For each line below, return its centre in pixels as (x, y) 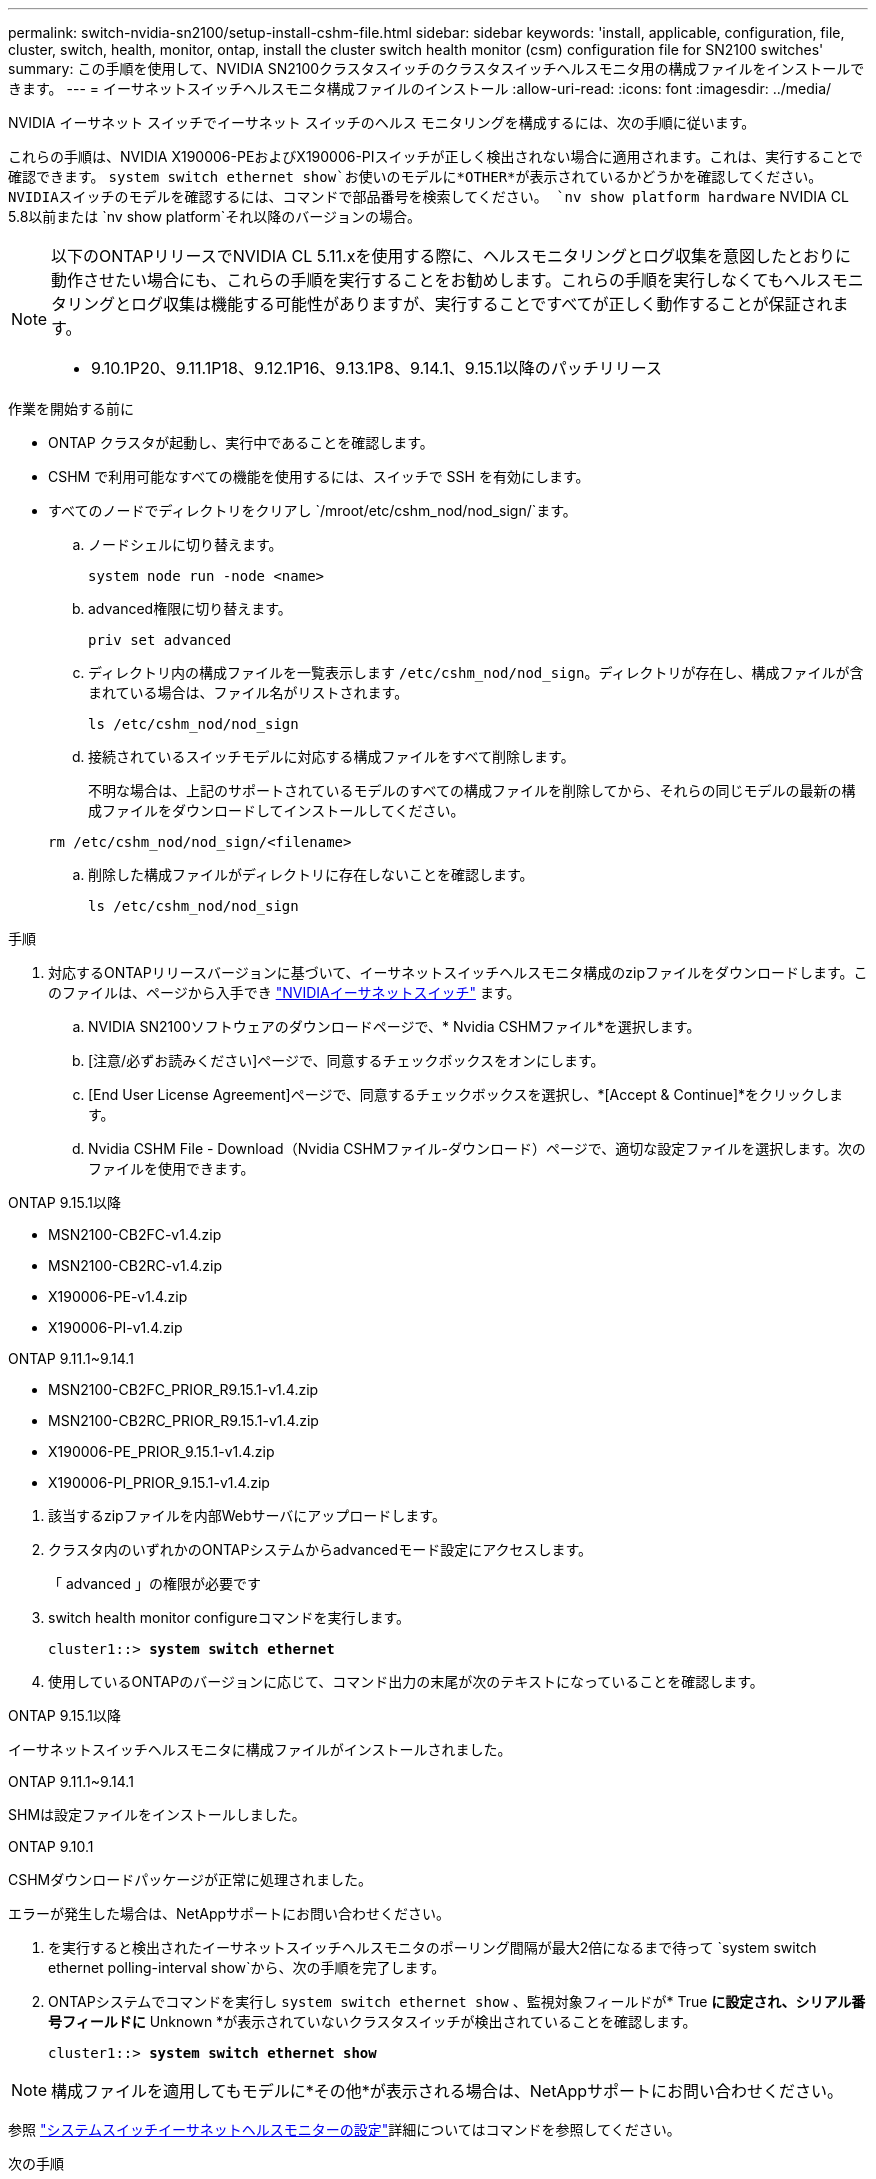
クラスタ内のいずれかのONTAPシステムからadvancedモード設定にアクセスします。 (320, 1549)
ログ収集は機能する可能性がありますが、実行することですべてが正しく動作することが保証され (482, 304)
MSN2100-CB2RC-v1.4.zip (135, 1265)
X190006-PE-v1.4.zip (118, 1296)
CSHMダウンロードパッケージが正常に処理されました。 (190, 1879)
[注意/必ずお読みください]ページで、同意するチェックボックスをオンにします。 (346, 1060)
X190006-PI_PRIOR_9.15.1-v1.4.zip (159, 1482)
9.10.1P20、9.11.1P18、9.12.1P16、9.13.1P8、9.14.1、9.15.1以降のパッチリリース (376, 368)
